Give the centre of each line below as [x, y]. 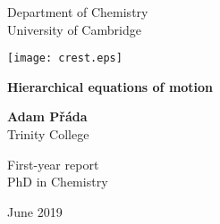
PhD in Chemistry [58, 182]
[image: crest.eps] [65, 58]
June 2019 [35, 211]
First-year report [53, 164]
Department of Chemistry [78, 12]
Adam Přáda [47, 116]
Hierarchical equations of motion [110, 86]
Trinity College [48, 134]
